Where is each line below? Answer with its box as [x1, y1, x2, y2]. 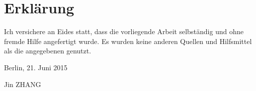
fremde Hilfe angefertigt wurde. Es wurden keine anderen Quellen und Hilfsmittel [4, 36, 252, 46]
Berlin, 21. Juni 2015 [4, 62, 68, 72]
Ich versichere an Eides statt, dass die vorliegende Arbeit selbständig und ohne [4, 26, 244, 37]
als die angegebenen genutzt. [4, 45, 91, 56]
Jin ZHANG [4, 79, 41, 89]
